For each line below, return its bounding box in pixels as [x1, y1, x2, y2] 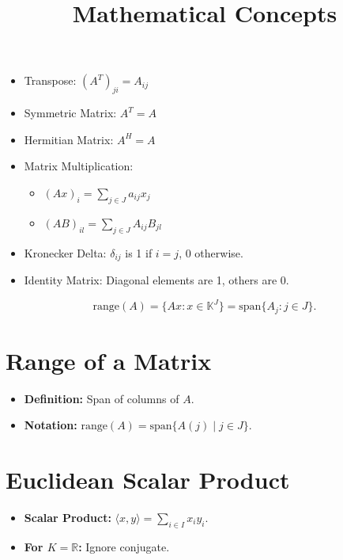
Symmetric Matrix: [24, 105, 117, 121]
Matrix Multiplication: [24, 158, 134, 174]
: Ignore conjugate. [78, 538, 170, 554]
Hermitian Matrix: [24, 131, 114, 147]
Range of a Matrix [6, 344, 212, 376]
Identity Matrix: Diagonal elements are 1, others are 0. [24, 272, 289, 288]
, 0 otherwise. [179, 244, 243, 261]
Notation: [24, 417, 77, 433]
